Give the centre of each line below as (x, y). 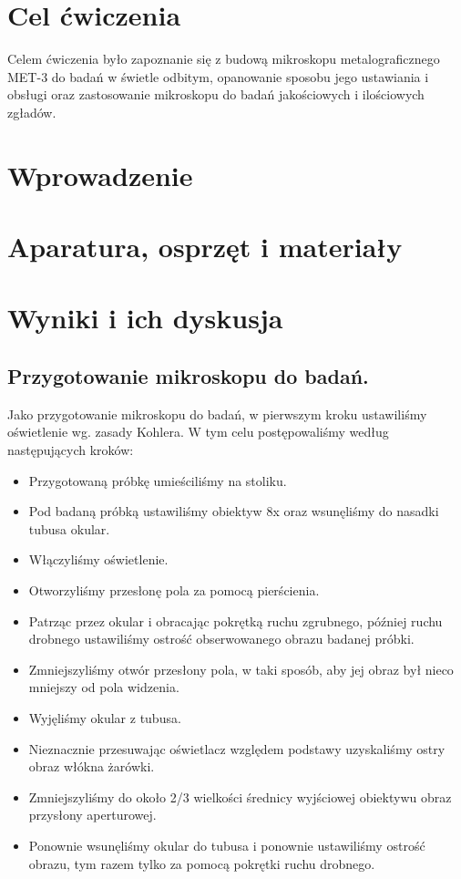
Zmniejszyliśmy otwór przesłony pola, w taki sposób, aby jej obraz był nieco (241, 669)
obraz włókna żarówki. (92, 766)
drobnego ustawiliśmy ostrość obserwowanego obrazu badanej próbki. (221, 639)
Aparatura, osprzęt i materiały (205, 247)
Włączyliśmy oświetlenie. (98, 559)
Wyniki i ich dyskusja (145, 318)
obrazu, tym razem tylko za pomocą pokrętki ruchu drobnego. (202, 863)
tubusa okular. (69, 528)
